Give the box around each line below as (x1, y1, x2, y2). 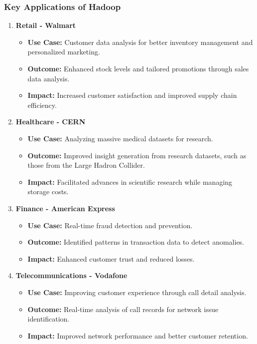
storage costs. (27, 186, 69, 197)
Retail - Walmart (15, 20, 76, 30)
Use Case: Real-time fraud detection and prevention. (27, 220, 193, 230)
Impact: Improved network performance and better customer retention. (27, 330, 248, 341)
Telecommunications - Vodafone (15, 270, 128, 281)
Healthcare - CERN (15, 116, 86, 127)
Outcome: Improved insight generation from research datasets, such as (27, 150, 247, 160)
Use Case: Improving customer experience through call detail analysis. (27, 287, 247, 297)
